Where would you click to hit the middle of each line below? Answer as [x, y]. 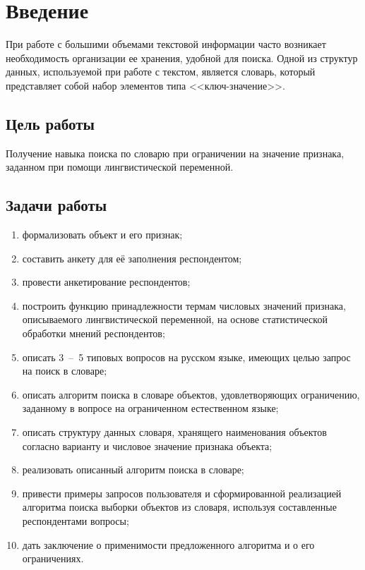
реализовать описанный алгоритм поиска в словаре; [133, 469]
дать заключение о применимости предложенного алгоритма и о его [168, 544]
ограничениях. [53, 558]
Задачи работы [56, 205]
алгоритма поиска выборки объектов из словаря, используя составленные [179, 507]
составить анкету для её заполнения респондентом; [132, 258]
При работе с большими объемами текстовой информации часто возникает [166, 44]
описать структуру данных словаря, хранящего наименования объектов [174, 432]
